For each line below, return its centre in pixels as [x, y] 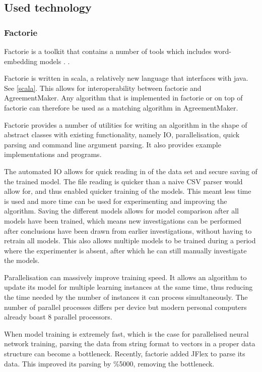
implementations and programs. [53, 154]
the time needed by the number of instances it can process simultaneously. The [126, 297]
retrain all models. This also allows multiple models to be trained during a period [130, 241]
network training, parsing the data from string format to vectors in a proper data [130, 343]
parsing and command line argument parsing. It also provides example [113, 144]
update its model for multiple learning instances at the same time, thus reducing [128, 287]
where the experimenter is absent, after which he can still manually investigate [125, 250]
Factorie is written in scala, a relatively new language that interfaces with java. [126, 78]
